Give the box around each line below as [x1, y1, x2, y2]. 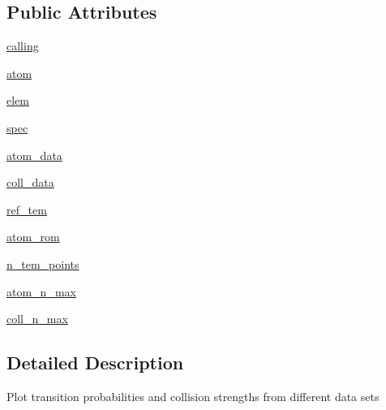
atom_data [6, 146, 62, 163]
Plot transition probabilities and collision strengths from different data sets [6, 387, 380, 404]
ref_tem [6, 201, 47, 218]
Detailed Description [6, 350, 184, 375]
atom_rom [6, 228, 60, 245]
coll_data [6, 174, 54, 191]
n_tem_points [6, 255, 79, 272]
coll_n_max [6, 310, 68, 327]
